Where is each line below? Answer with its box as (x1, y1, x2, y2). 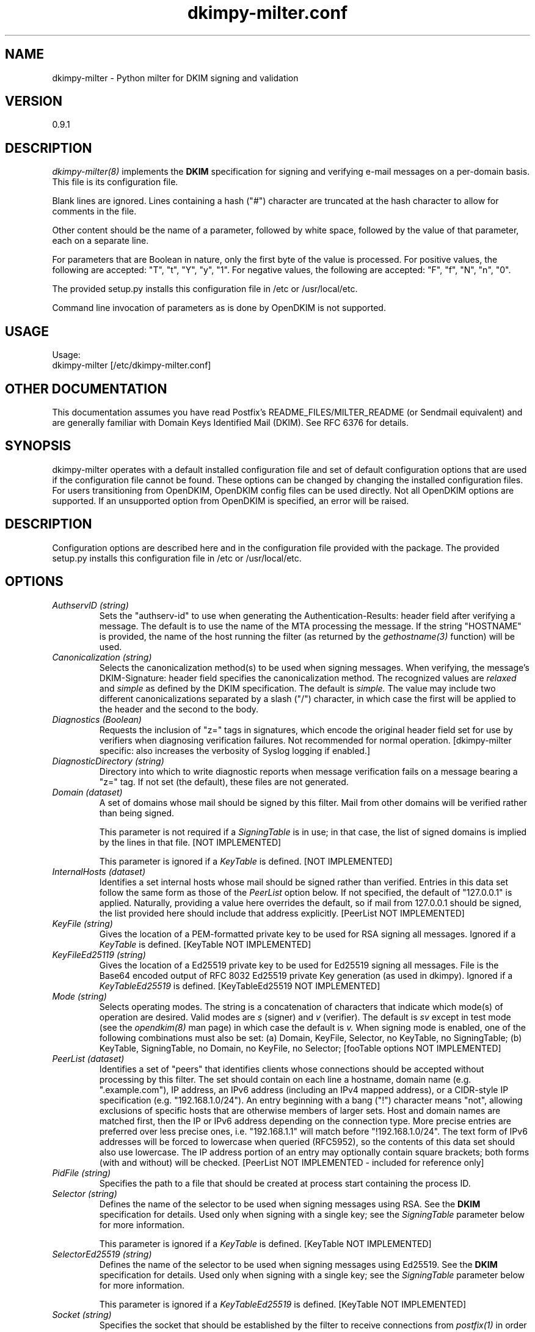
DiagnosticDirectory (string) (52, 755, 164, 766)
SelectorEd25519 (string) (52, 1248, 152, 1259)
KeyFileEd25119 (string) (52, 949, 146, 960)
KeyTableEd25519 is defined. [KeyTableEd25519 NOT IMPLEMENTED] (99, 980, 380, 991)
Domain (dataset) (52, 786, 123, 797)
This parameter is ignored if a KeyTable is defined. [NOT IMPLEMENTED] (99, 855, 393, 866)
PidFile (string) (52, 1167, 111, 1178)
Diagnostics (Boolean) (52, 714, 142, 725)
